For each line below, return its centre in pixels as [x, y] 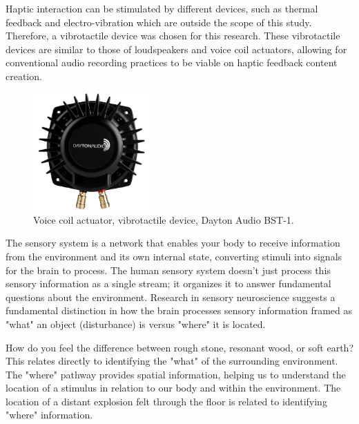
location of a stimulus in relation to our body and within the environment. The [173, 388]
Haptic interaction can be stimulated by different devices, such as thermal [162, 8]
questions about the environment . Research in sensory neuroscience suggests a [171, 297]
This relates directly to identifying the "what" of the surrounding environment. [172, 361]
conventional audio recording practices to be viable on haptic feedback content [172, 62]
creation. [24, 76]
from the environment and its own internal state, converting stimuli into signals [174, 256]
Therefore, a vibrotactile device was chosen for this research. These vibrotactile [173, 36]
